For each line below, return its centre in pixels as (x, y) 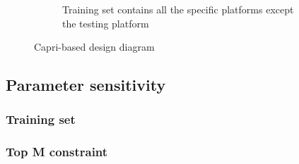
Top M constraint (57, 152)
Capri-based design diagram (94, 47)
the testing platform (106, 23)
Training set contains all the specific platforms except (178, 9)
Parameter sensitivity (86, 85)
